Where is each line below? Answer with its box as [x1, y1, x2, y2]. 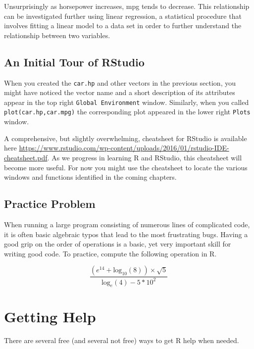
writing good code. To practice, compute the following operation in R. [4, 248, 217, 258]
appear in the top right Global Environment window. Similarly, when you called [4, 97, 249, 107]
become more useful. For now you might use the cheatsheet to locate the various [4, 162, 248, 172]
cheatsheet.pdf [4, 152, 48, 162]
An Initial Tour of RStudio [4, 54, 145, 69]
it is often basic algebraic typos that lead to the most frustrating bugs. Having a [4, 229, 248, 239]
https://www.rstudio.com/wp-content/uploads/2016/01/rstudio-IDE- [19, 143, 229, 153]
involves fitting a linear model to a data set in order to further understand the [4, 20, 242, 31]
